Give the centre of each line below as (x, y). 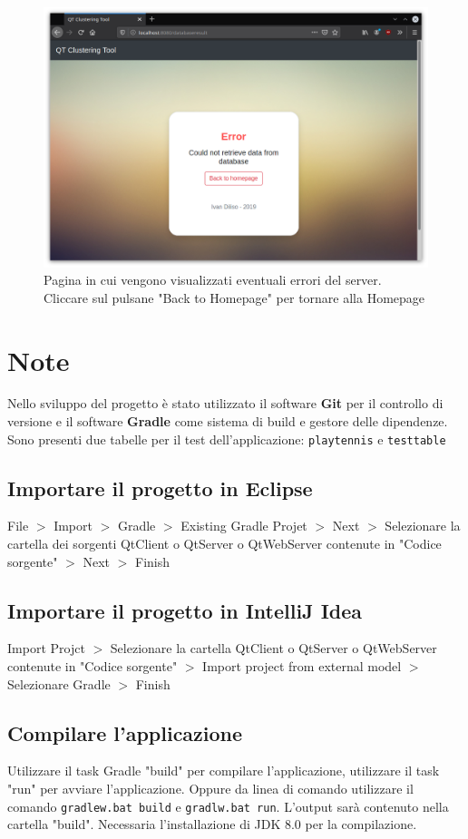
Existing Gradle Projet (244, 526)
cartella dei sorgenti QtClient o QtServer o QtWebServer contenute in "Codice (224, 544)
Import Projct (46, 648)
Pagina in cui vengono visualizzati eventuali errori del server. (213, 280)
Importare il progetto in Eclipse (160, 488)
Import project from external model (302, 666)
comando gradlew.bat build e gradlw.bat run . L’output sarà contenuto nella (228, 806)
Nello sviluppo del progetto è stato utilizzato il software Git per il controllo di (225, 403)
